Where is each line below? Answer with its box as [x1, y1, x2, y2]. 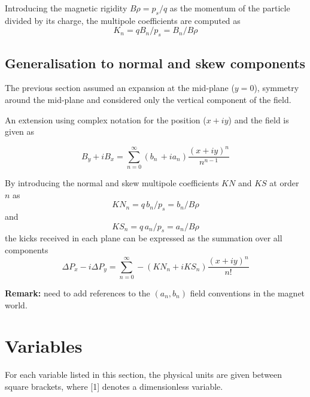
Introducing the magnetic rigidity [5, 2, 127, 14]
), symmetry [254, 81, 299, 94]
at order [269, 177, 299, 189]
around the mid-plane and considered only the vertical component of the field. [5, 93, 291, 105]
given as [5, 125, 35, 138]
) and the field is [228, 113, 289, 126]
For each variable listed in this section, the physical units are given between [5, 368, 282, 381]
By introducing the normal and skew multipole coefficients [5, 177, 219, 189]
